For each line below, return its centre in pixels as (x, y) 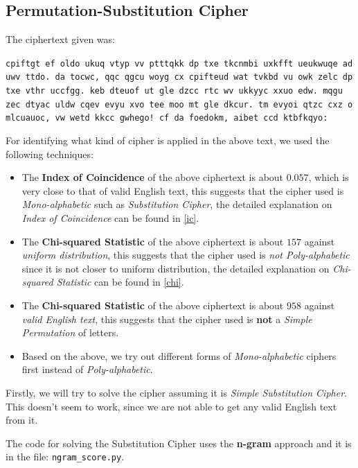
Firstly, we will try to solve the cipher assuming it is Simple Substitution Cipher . (176, 392)
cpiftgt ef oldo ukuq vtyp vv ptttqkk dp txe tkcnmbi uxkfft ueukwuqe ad (179, 63)
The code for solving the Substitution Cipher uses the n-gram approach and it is (179, 443)
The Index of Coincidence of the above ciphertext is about (153, 177)
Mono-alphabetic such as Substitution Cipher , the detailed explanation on (177, 204)
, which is (329, 177)
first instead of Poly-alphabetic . (87, 369)
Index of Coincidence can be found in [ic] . (110, 218)
